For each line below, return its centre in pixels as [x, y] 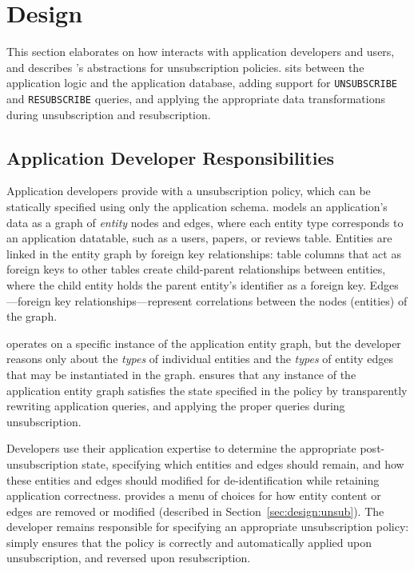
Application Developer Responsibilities [170, 157]
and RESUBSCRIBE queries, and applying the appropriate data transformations [196, 98]
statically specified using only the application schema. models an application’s [197, 207]
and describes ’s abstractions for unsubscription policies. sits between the [185, 67]
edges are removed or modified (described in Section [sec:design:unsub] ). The [195, 511]
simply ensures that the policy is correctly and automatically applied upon [189, 542]
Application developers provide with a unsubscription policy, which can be [189, 191]
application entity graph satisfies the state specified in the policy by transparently [207, 390]
